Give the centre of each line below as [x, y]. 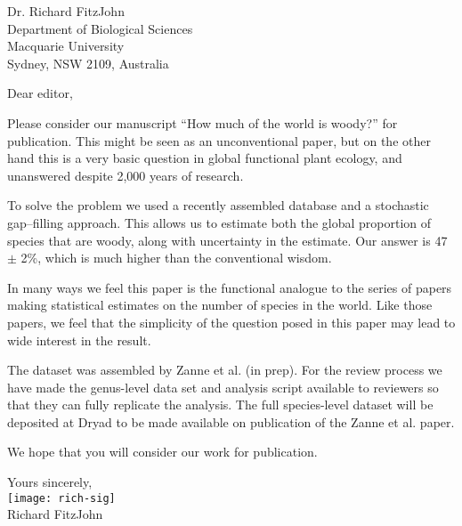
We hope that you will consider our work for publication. [162, 452]
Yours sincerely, [50, 482]
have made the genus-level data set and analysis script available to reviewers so [223, 387]
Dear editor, [40, 93]
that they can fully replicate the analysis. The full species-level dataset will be [220, 405]
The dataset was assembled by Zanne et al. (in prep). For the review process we [225, 370]
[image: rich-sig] [61, 498]
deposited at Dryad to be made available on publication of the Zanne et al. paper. [231, 421]
